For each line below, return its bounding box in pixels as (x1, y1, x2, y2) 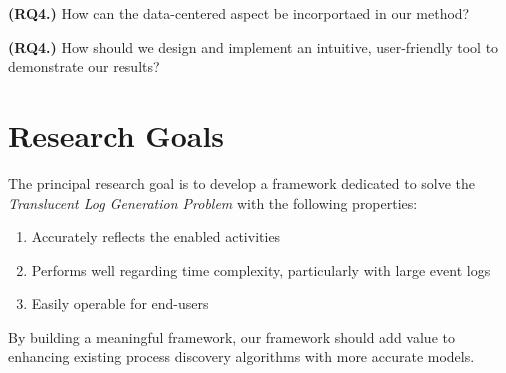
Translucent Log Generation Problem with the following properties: (8, 192, 418, 213)
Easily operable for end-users (31, 293, 209, 314)
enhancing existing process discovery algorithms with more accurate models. (8, 346, 475, 367)
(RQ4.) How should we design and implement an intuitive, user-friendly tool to (8, 36, 499, 57)
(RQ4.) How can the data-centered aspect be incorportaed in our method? (8, 3, 470, 23)
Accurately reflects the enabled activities (31, 226, 281, 247)
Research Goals (8, 114, 225, 155)
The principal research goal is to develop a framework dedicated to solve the (8, 172, 476, 193)
